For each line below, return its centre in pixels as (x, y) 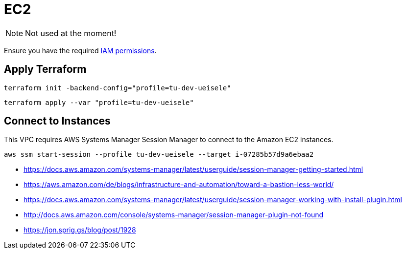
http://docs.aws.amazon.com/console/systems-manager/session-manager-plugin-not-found (174, 215)
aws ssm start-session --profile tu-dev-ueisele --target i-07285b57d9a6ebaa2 (159, 155)
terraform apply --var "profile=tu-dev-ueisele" (99, 102)
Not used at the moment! (71, 33)
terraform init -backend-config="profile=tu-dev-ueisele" (118, 88)
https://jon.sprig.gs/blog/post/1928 (80, 230)
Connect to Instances (57, 121)
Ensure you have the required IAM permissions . (80, 50)
